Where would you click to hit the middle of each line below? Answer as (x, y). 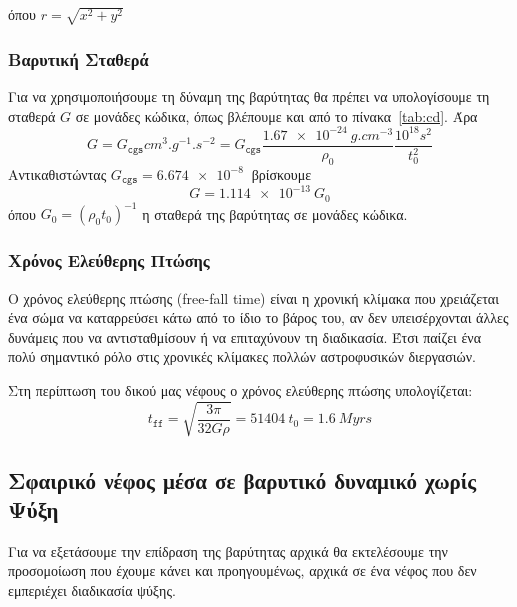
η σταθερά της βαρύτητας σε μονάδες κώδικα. (275, 213)
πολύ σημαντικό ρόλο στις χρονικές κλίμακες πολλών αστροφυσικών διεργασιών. (242, 356)
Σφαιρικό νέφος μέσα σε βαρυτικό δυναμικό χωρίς (242, 479)
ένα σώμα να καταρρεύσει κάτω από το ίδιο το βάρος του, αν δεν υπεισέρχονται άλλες (258, 317)
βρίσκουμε (281, 173)
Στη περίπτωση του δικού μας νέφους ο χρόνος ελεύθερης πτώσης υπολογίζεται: (240, 390)
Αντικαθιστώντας (57, 173)
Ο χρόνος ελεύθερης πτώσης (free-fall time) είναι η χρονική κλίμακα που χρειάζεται (253, 297)
